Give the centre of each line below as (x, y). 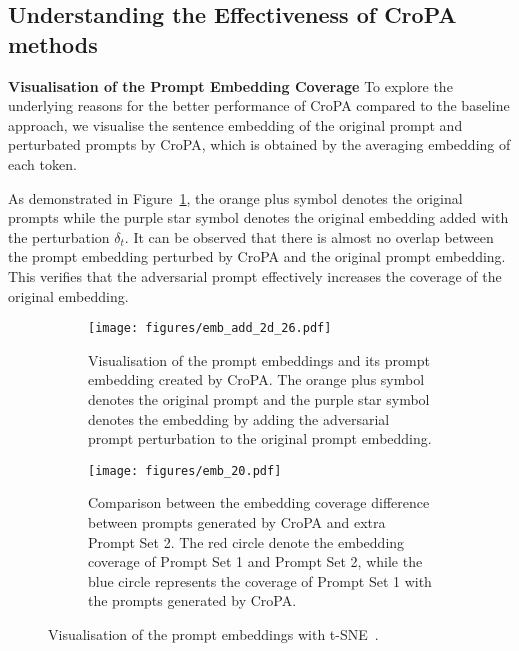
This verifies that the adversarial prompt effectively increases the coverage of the (255, 275)
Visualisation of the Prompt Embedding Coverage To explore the (230, 85)
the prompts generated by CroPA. (192, 600)
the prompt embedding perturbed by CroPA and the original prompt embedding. (257, 256)
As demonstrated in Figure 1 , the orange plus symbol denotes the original (235, 197)
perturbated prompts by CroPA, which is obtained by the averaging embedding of (259, 144)
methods (53, 43)
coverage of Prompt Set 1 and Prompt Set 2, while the (255, 561)
